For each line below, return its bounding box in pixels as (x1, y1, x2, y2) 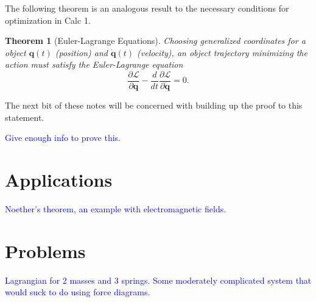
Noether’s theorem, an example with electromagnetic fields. (5, 203, 226, 215)
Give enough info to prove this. (5, 131, 121, 144)
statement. (5, 110, 44, 123)
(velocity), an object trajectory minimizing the (137, 46, 307, 59)
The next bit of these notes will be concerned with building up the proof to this (5, 99, 303, 112)
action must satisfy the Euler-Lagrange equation (5, 58, 183, 71)
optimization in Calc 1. (5, 13, 91, 26)
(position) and (55, 46, 108, 59)
